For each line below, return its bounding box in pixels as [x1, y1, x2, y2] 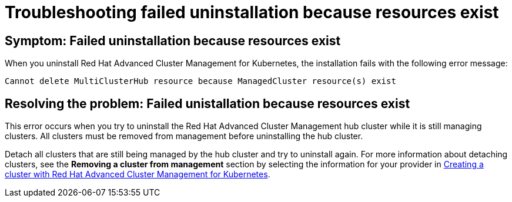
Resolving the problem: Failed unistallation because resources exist [5, 96, 410, 111]
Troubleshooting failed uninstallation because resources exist [5, 2, 499, 22]
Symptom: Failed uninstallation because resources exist [5, 33, 341, 48]
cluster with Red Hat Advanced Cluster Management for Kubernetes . [5, 169, 270, 180]
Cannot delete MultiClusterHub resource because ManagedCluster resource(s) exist [5, 76, 396, 86]
